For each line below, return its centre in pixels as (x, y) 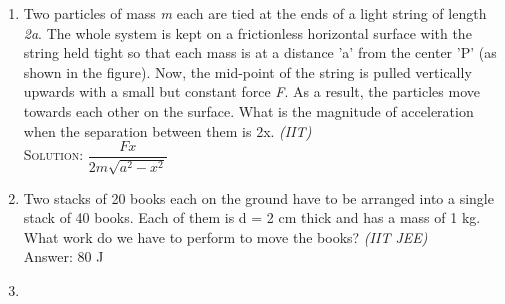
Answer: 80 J (63, 256)
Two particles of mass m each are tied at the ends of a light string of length (255, 13)
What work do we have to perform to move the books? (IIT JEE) (225, 236)
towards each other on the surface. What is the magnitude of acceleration (248, 110)
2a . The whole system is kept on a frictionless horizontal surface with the (247, 32)
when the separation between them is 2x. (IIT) (167, 130)
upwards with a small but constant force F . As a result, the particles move (251, 91)
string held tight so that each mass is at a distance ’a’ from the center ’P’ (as (260, 52)
